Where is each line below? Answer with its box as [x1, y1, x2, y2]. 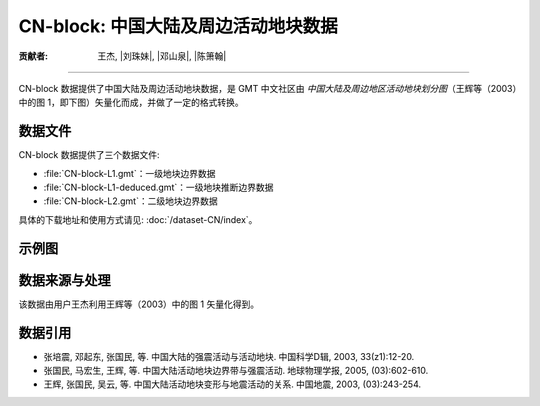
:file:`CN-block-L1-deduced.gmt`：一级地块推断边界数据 [43, 181, 274, 194]
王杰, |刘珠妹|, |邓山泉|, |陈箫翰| [97, 50, 227, 62]
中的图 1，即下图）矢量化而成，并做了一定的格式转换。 [18, 96, 244, 109]
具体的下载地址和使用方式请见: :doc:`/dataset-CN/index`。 [18, 213, 258, 225]
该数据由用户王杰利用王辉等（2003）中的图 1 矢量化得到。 [18, 298, 260, 310]
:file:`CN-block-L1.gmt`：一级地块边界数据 [43, 167, 216, 179]
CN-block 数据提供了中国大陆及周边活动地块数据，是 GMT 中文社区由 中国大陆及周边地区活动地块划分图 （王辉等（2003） [18, 82, 517, 94]
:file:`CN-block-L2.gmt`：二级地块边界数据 [43, 195, 219, 207]
